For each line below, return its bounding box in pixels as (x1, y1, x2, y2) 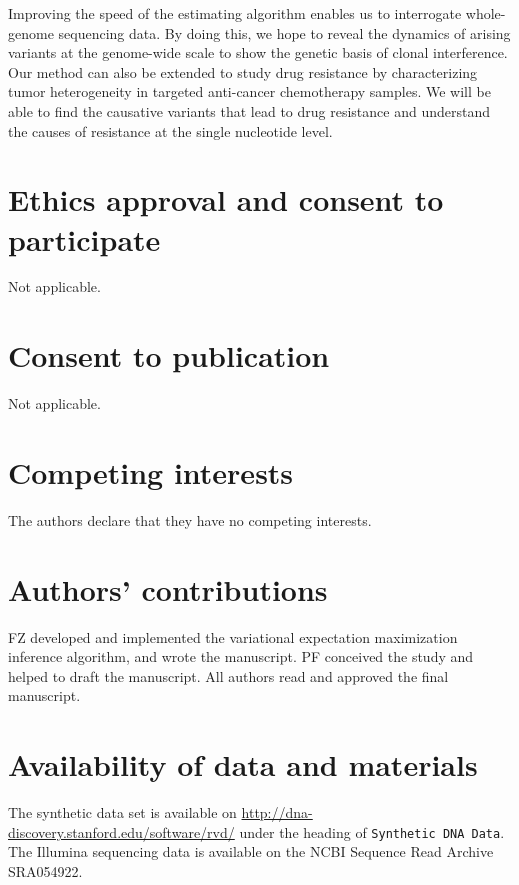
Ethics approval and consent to (8, 179, 444, 220)
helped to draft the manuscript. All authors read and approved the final (8, 665, 449, 686)
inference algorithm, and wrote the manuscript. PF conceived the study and (8, 646, 474, 667)
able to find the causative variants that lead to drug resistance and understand (8, 100, 491, 121)
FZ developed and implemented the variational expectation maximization (8, 626, 458, 647)
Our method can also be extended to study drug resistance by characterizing (8, 61, 478, 82)
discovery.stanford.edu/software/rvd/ (8, 821, 235, 842)
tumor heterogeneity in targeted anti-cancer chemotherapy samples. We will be (8, 81, 491, 102)
